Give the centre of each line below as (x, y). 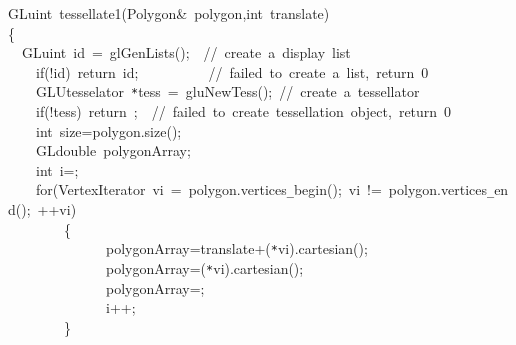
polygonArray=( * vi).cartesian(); (204, 267)
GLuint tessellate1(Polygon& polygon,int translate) (169, 13)
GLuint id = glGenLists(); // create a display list (186, 52)
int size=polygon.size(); (108, 130)
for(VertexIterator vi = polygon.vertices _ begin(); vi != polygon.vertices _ (265, 189)
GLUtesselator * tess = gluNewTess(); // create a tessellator (227, 91)
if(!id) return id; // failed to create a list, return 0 (232, 71)
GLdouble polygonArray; (113, 150)
